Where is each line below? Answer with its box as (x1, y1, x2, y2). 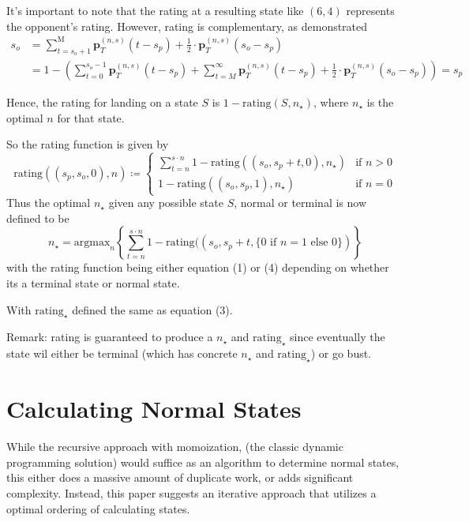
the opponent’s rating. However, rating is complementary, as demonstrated (6, 17, 368, 34)
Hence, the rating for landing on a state (6, 93, 198, 110)
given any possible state (108, 194, 223, 211)
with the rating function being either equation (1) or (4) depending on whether (6, 259, 389, 276)
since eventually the (290, 329, 385, 345)
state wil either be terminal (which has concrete (6, 345, 238, 362)
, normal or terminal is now (234, 194, 367, 211)
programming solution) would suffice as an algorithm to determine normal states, (6, 453, 400, 470)
